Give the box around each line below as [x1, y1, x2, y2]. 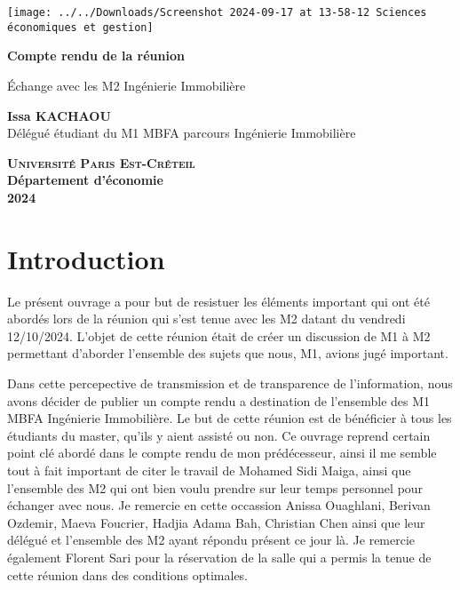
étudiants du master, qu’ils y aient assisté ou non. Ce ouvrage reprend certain [7, 426, 431, 444]
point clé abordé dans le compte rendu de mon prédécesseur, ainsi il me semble [7, 443, 437, 462]
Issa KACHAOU [7, 106, 111, 124]
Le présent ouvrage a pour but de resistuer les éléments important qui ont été [7, 291, 430, 310]
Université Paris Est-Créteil [7, 153, 195, 171]
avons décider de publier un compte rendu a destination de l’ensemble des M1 [7, 391, 431, 410]
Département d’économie [7, 171, 163, 189]
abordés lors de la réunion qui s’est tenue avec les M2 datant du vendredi [7, 309, 406, 328]
